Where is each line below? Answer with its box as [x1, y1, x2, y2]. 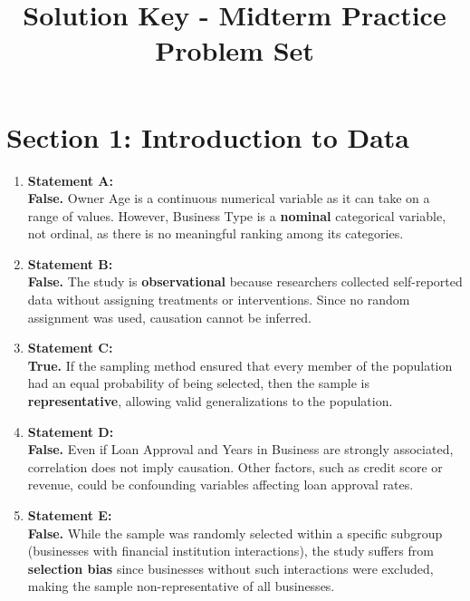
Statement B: [27, 254, 113, 273]
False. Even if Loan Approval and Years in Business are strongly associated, [27, 440, 454, 459]
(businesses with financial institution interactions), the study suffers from [27, 541, 434, 560]
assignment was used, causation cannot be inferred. [27, 307, 312, 326]
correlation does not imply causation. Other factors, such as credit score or [27, 457, 443, 476]
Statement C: [27, 338, 113, 357]
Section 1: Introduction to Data [6, 118, 409, 155]
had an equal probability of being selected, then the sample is [27, 373, 369, 393]
